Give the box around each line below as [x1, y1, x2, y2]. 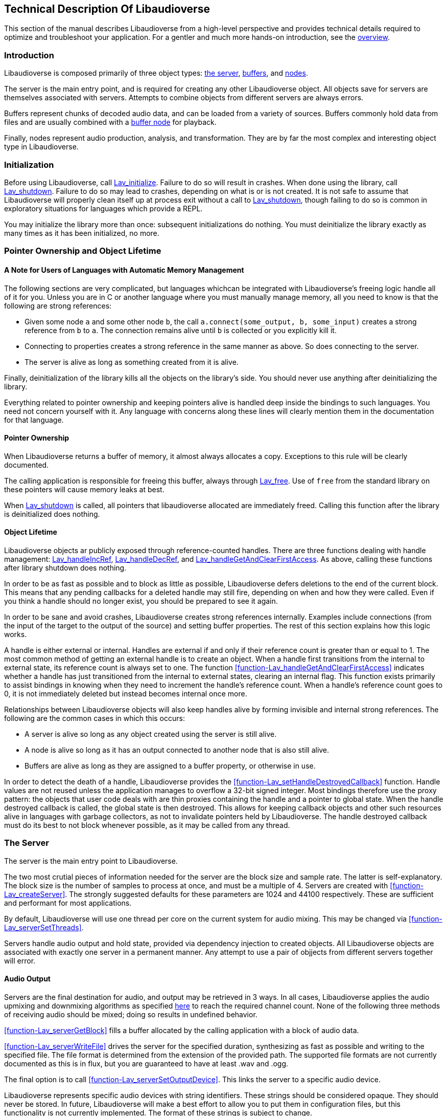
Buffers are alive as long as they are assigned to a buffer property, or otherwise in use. [25, 761, 316, 770]
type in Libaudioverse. [4, 142, 79, 151]
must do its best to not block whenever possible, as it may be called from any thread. [4, 820, 290, 829]
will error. [4, 956, 36, 965]
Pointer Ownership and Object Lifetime [4, 246, 161, 256]
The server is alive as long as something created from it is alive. [25, 357, 239, 366]
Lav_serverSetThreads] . [4, 923, 84, 932]
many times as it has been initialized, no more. [4, 228, 159, 237]
